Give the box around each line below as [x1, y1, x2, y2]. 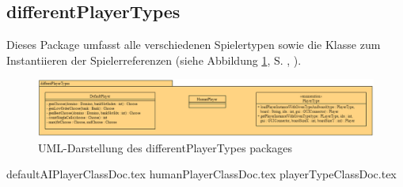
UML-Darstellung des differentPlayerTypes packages [38, 139, 293, 155]
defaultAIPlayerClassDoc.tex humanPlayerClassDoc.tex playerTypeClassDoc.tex [6, 166, 397, 182]
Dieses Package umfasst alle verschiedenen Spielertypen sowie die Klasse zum [6, 36, 381, 53]
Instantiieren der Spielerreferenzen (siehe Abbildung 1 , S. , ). [6, 51, 302, 68]
